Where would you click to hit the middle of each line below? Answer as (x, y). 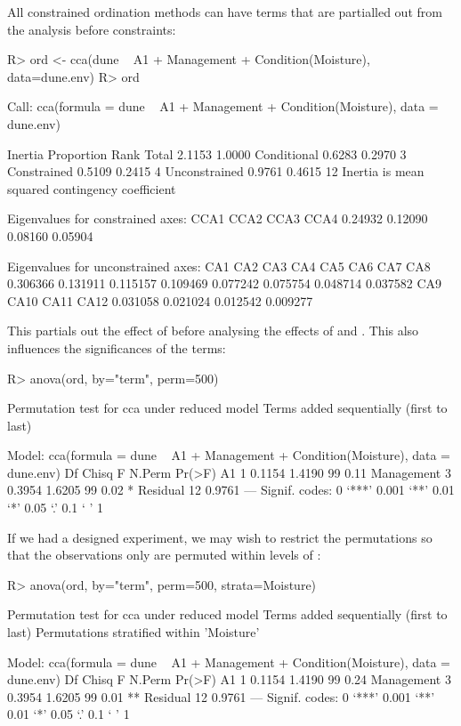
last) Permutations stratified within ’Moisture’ (133, 632)
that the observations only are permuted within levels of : (164, 555)
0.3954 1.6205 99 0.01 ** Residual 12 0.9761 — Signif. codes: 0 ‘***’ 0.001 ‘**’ (221, 696)
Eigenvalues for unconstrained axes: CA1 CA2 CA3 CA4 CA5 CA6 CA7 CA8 (219, 266)
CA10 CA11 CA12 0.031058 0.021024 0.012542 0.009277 (160, 300)
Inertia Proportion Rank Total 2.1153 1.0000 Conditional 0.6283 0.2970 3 (207, 153)
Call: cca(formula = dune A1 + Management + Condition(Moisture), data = (223, 106)
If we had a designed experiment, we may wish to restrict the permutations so (220, 537)
